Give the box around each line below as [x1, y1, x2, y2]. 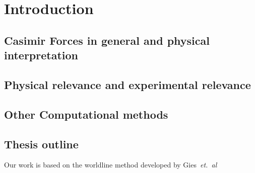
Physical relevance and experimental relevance [4, 76, 251, 92]
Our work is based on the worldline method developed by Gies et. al [4, 159, 217, 170]
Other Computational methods [4, 106, 168, 122]
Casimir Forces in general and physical [4, 32, 210, 48]
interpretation [4, 47, 78, 63]
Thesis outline [4, 136, 79, 151]
